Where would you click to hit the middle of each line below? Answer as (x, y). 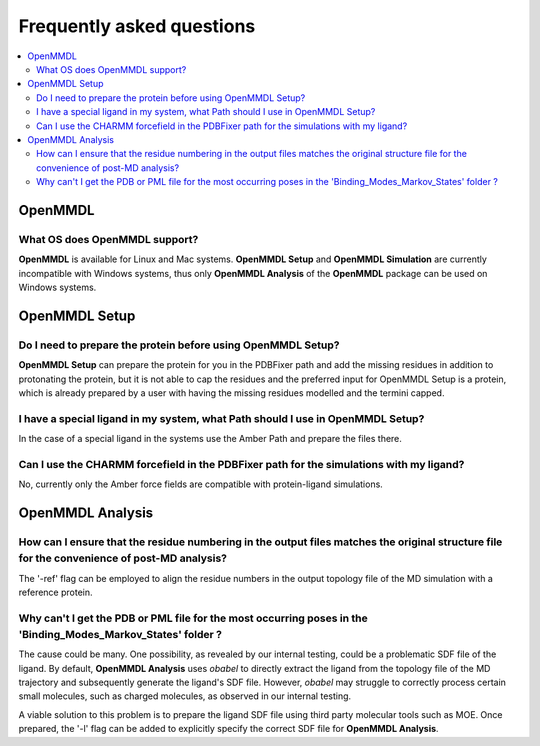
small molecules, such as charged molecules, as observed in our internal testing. (185, 696)
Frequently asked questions (137, 26)
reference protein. (56, 592)
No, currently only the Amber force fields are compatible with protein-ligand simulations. (201, 484)
